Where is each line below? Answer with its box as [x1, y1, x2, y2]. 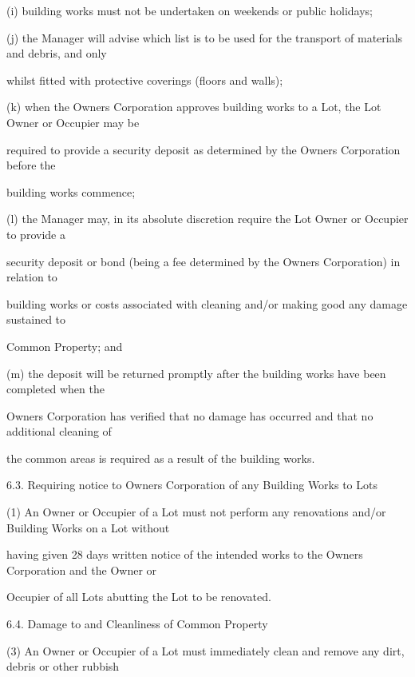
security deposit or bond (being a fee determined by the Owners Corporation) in [6, 253, 401, 269]
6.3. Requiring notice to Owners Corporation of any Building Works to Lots [6, 476, 377, 493]
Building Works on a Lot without [6, 519, 170, 536]
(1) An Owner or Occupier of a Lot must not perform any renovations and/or [6, 504, 386, 520]
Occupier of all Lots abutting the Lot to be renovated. [6, 588, 271, 605]
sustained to [6, 311, 66, 328]
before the [6, 157, 56, 173]
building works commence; [6, 183, 136, 200]
